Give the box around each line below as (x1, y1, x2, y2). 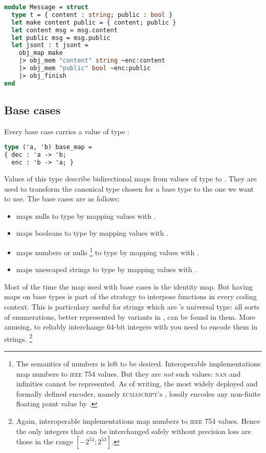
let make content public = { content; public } (11, 18, 176, 26)
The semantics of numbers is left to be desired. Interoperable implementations (16, 358, 261, 369)
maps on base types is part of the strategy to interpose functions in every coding (4, 291, 257, 302)
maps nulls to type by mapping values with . (16, 210, 156, 221)
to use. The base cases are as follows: (4, 193, 120, 204)
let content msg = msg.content (11, 26, 118, 34)
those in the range (16, 436, 73, 447)
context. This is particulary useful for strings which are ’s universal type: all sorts (4, 301, 260, 312)
